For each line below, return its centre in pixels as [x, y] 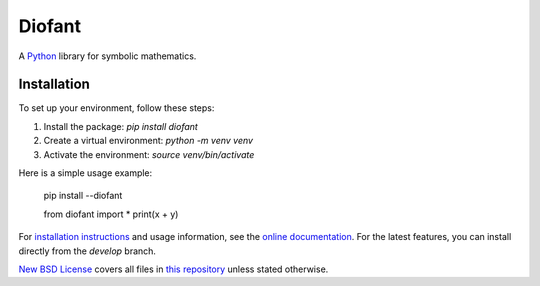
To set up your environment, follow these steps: [116, 108]
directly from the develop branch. [87, 251]
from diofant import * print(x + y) [111, 214]
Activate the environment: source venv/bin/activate [149, 154]
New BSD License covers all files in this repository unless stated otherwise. [173, 269]
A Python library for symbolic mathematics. [107, 56]
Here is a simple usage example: [85, 173]
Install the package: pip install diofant [121, 126]
